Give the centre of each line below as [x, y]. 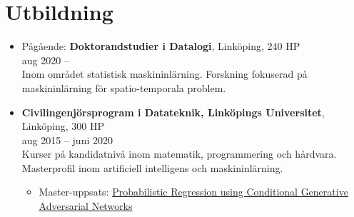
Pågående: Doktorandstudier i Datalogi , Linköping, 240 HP [161, 46]
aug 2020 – [45, 60]
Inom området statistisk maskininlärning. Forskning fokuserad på [165, 74]
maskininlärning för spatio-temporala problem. [124, 87]
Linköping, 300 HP [63, 126]
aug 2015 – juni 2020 [67, 140]
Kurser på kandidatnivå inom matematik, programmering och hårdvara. [179, 154]
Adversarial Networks [86, 206]
